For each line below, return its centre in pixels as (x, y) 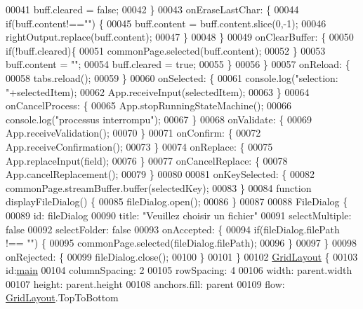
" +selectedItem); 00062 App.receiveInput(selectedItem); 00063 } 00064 (158, 91)
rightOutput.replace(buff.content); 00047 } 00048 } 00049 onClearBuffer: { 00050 (180, 37)
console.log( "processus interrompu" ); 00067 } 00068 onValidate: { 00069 (159, 119)
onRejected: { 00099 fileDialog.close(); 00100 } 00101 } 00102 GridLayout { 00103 (182, 256)
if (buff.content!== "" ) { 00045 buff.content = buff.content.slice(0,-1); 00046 (166, 23)
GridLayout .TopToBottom (62, 297)
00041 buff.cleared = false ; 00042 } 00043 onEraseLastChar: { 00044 (152, 9)
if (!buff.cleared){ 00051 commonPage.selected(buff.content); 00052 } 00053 (166, 50)
